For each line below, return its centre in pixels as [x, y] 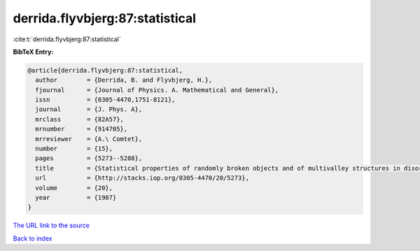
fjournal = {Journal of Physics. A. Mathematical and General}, [157, 90]
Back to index [33, 238]
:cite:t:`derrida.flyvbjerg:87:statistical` [67, 39]
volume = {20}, [74, 188]
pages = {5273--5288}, [89, 158]
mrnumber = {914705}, [82, 129]
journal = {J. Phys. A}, [89, 109]
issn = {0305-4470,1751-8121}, [105, 100]
